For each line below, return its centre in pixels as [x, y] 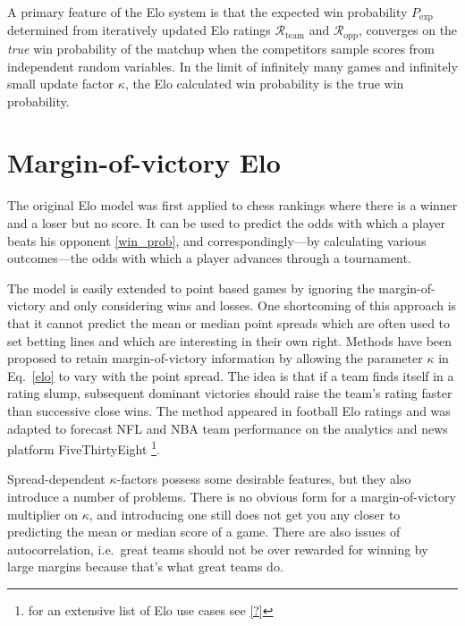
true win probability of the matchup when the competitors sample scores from [221, 48]
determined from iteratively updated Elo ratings [139, 30]
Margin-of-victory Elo [144, 162]
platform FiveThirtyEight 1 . [84, 448]
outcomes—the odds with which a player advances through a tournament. [209, 258]
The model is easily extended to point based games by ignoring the [191, 288]
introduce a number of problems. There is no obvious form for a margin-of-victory [232, 496]
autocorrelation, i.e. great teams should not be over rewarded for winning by [218, 549]
